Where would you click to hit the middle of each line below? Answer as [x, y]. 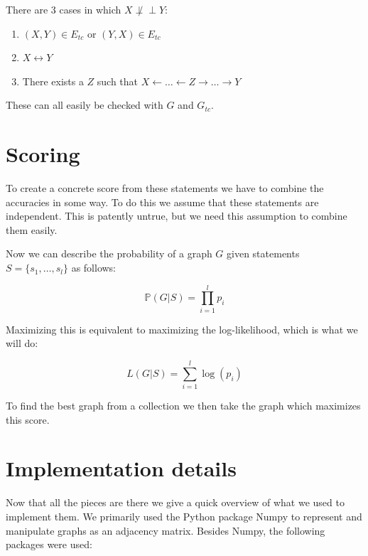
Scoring [43, 154]
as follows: [94, 268]
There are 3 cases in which [64, 9]
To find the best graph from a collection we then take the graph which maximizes [183, 406]
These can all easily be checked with [85, 105]
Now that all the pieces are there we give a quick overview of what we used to [175, 502]
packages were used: [49, 544]
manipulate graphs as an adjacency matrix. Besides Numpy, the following [166, 530]
